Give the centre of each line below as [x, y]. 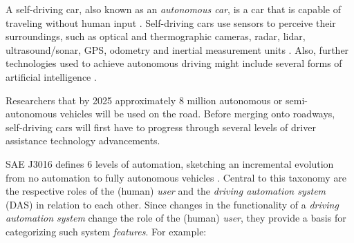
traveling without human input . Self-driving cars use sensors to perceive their [171, 22]
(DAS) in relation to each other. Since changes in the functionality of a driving [172, 204]
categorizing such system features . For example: [106, 231]
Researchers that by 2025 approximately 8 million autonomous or [144, 100]
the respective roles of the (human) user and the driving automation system [166, 191]
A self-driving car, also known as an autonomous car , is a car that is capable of [173, 9]
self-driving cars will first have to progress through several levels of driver [161, 127]
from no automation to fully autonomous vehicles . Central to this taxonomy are [176, 177]
